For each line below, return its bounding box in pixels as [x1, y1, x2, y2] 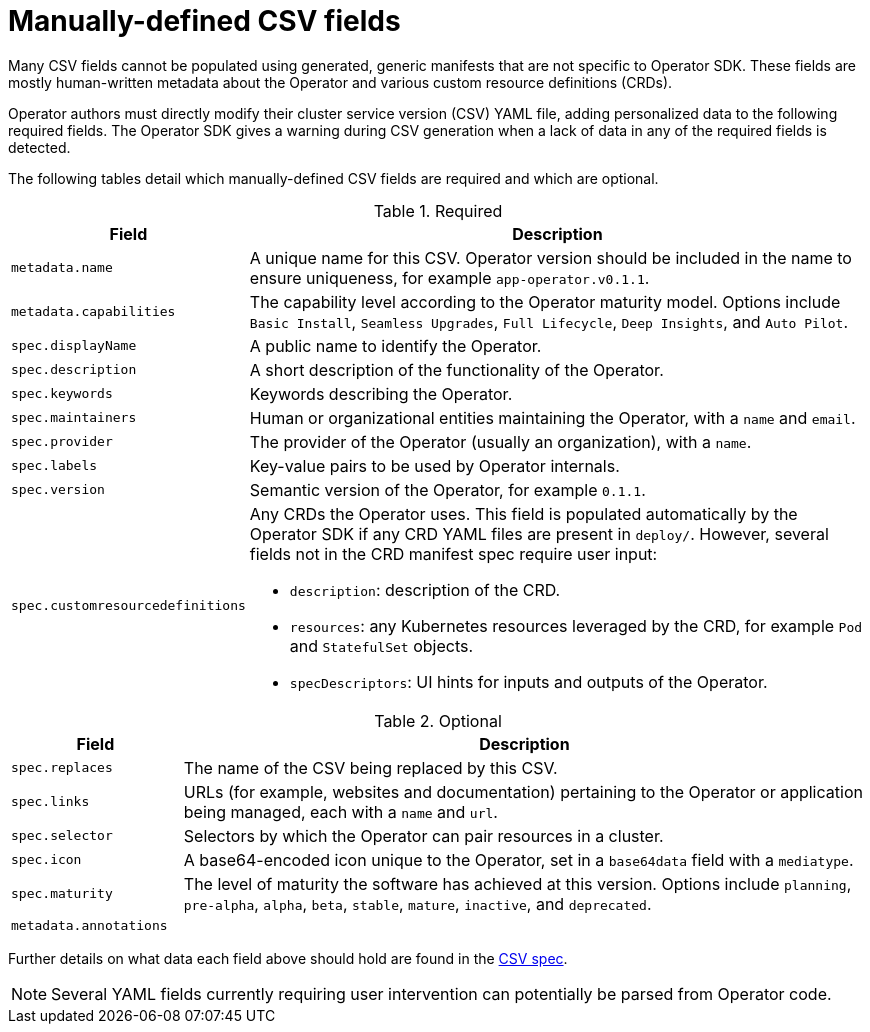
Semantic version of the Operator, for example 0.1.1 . [249, 479, 646, 500]
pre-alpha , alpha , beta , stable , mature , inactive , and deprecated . [183, 893, 652, 914]
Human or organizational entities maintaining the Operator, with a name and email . [249, 407, 856, 428]
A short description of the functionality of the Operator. [249, 359, 664, 380]
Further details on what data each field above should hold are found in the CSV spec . [8, 949, 568, 967]
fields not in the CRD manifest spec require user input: [249, 543, 658, 564]
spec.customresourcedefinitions [11, 598, 246, 614]
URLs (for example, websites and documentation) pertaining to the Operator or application [183, 781, 863, 802]
